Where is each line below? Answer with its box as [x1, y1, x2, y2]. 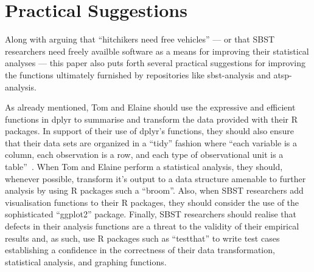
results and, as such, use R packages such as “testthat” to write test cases [5, 231, 280, 244]
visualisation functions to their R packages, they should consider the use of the [5, 195, 299, 208]
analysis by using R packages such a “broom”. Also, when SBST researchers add [5, 184, 304, 197]
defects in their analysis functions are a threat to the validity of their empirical [5, 220, 299, 233]
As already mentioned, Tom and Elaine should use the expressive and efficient [5, 101, 296, 114]
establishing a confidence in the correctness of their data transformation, [5, 243, 275, 256]
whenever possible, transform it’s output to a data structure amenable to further [5, 172, 306, 185]
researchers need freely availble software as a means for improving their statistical [5, 44, 309, 57]
